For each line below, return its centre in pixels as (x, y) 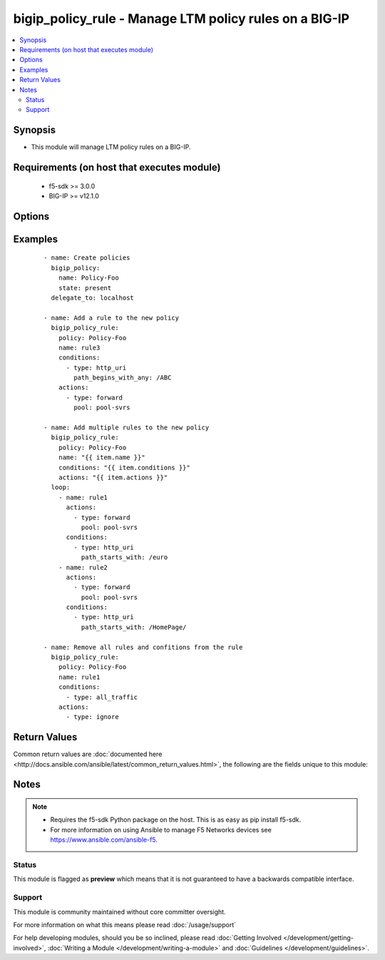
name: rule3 (79, 347)
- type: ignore (92, 717)
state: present (85, 288)
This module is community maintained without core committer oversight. (119, 912)
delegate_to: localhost (93, 297)
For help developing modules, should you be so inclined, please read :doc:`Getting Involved (147, 938)
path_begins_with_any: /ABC (123, 378)
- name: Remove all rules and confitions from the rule (143, 647)
